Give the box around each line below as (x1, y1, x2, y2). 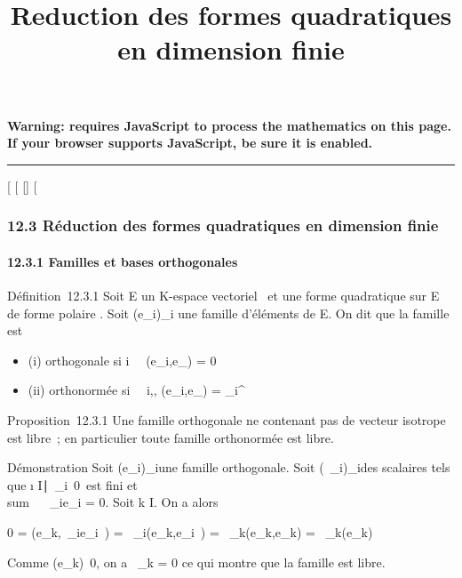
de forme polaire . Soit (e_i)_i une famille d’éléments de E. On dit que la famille (7, 303, 450, 322)
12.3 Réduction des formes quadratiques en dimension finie (7, 214, 439, 237)
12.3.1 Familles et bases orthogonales (7, 252, 238, 270)
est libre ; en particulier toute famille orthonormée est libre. (7, 428, 334, 446)
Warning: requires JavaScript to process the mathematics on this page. (7, 116, 451, 134)
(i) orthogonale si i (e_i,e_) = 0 (28, 350, 217, 369)
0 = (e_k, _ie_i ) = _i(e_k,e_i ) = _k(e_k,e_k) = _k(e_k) (7, 522, 373, 541)
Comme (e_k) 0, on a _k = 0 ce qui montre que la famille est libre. (7, 552, 386, 571)
